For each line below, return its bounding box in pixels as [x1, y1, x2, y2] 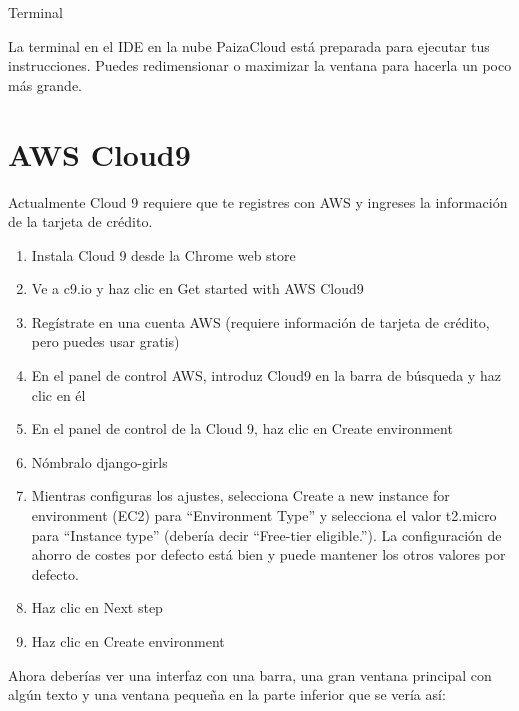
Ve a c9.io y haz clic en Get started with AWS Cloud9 [31, 278, 364, 299]
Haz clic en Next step [31, 597, 163, 618]
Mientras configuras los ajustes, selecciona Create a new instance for [31, 485, 450, 506]
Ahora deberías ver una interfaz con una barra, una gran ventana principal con [8, 664, 492, 685]
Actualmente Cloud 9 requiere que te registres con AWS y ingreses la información [8, 191, 508, 212]
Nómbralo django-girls [31, 451, 168, 472]
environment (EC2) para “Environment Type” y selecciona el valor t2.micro [31, 505, 497, 526]
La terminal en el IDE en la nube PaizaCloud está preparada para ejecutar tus [8, 35, 490, 56]
